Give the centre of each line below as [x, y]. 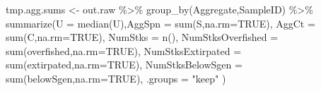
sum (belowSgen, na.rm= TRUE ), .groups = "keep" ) [116, 78]
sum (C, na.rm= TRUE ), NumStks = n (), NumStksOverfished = [142, 37]
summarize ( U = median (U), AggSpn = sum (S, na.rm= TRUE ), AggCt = [160, 23]
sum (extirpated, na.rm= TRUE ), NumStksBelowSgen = [124, 65]
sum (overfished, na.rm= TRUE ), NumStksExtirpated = [124, 50]
